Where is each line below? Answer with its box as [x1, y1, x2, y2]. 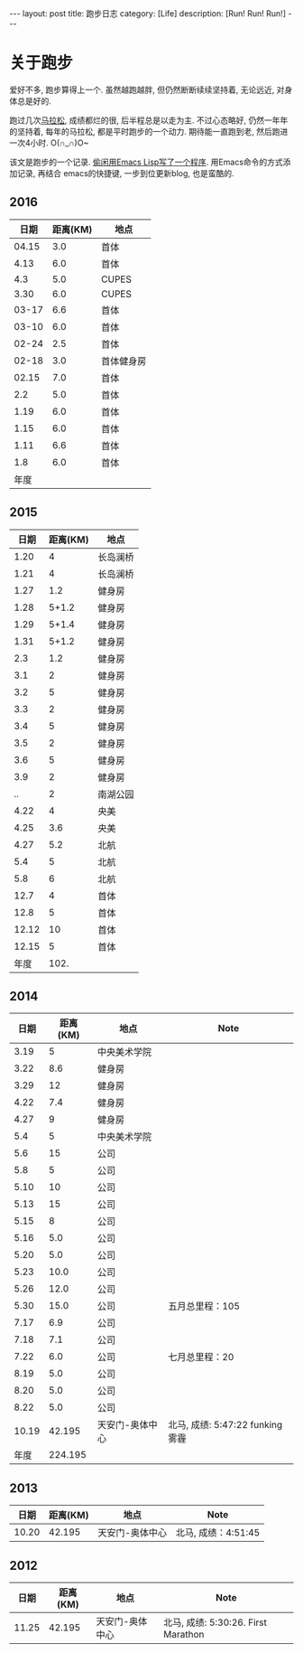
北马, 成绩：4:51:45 [175, 1526, 261, 1539]
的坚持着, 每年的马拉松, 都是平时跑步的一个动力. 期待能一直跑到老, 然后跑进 [9, 126, 289, 136]
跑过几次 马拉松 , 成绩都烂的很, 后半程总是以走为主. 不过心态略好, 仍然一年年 [9, 115, 289, 126]
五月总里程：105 [168, 1300, 241, 1312]
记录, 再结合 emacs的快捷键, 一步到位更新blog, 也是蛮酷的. [16, 167, 234, 178]
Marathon [163, 1629, 205, 1640]
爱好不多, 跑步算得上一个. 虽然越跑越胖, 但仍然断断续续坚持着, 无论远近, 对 [9, 84, 285, 95]
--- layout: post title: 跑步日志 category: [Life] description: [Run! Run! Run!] [9, 8, 287, 19]
